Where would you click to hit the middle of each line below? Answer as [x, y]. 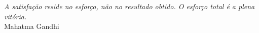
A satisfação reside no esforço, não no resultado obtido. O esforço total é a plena [129, 6]
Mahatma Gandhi [32, 26]
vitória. [15, 16]
